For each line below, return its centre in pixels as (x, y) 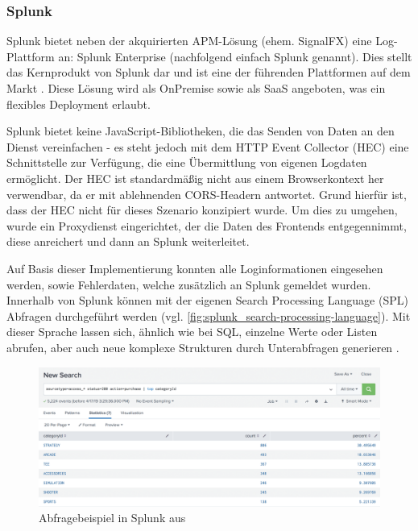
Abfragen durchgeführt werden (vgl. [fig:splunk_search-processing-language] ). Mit (209, 315)
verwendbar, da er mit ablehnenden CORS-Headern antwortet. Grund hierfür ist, (207, 194)
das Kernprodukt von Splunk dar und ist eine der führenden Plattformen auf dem (209, 72)
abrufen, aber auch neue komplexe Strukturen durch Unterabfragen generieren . (203, 347)
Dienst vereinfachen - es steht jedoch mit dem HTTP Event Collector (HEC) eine (208, 146)
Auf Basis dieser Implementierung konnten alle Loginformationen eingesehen (195, 268)
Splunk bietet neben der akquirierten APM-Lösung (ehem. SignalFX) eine (189, 41)
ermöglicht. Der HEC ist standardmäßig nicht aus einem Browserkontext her (195, 178)
